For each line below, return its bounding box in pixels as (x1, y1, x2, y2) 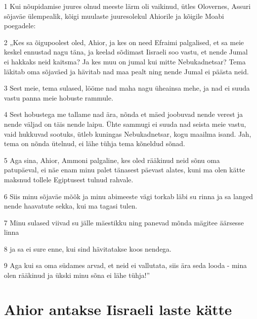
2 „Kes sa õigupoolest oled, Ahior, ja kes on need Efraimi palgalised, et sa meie (4, 37, 244, 47)
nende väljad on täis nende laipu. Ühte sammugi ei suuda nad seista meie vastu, (4, 118, 246, 129)
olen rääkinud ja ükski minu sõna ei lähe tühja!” (4, 270, 150, 280)
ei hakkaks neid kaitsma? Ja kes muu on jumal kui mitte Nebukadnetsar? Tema (4, 56, 246, 66)
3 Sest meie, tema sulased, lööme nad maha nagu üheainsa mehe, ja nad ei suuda (4, 83, 250, 93)
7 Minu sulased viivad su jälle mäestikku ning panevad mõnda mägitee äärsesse (4, 217, 244, 227)
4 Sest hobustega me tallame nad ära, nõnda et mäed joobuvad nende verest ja (4, 109, 243, 119)
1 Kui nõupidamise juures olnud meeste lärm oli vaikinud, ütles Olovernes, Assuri (4, 1, 251, 11)
